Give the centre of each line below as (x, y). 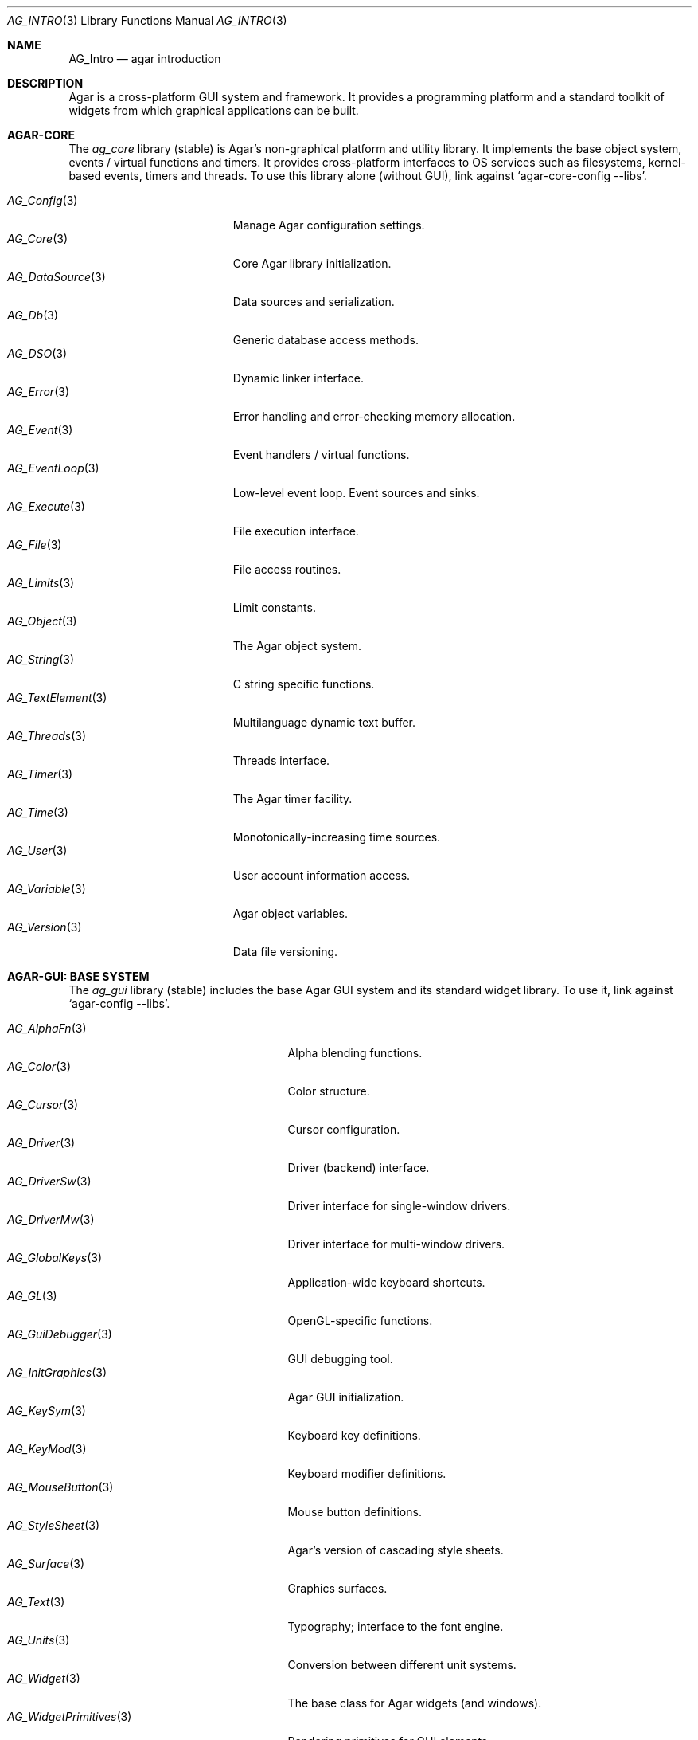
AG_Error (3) (38, 392)
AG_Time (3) (38, 812)
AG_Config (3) (43, 200)
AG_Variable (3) (47, 889)
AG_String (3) (41, 659)
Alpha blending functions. (355, 1053)
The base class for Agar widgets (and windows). (415, 1703)
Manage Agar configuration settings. (329, 225)
